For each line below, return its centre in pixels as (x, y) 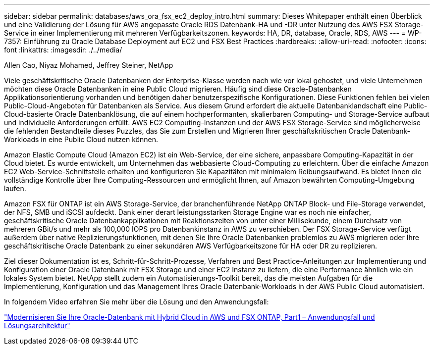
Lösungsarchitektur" (37, 325)
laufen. (15, 188)
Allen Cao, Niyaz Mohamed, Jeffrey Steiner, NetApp (89, 65)
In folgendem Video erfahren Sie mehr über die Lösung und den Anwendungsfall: (136, 302)
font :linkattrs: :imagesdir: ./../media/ (63, 50)
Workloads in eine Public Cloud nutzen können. (81, 139)
